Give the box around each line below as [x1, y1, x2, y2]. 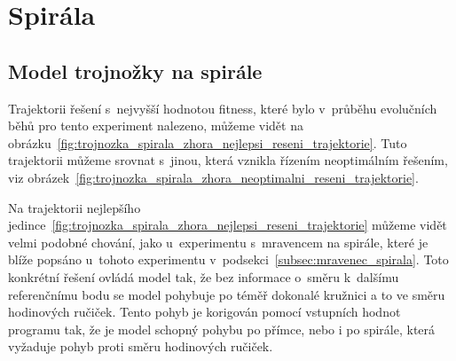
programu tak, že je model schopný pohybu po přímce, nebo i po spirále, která [8, 319, 436, 338]
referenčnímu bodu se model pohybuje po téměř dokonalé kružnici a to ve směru [8, 285, 445, 303]
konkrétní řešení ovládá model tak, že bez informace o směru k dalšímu [8, 267, 399, 286]
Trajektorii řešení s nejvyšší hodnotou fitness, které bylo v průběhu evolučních [8, 98, 437, 117]
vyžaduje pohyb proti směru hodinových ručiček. [8, 337, 273, 356]
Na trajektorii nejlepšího [8, 198, 141, 216]
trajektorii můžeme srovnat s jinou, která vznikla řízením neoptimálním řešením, [8, 151, 448, 169]
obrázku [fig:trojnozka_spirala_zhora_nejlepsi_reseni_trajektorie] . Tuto [8, 133, 407, 152]
